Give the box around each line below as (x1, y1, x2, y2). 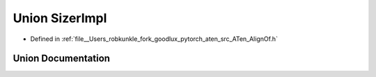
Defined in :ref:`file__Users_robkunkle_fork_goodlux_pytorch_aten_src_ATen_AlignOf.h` (30, 35, 279, 43)
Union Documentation (13, 53, 111, 65)
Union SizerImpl (13, 10, 107, 26)
